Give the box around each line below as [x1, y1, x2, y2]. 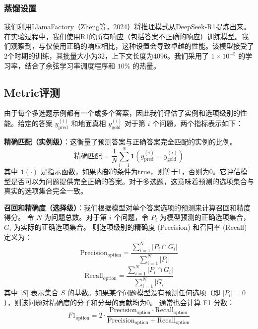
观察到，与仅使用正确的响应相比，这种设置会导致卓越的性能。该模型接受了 [10, 41, 254, 51]
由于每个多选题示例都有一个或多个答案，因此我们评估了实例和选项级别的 [4, 108, 240, 118]
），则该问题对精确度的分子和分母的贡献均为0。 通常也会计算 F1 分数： [4, 297, 235, 307]
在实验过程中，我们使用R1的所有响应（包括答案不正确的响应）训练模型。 [4, 31, 242, 41]
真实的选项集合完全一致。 [4, 186, 87, 196]
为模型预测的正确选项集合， [159, 212, 250, 222]
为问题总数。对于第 [44, 212, 107, 222]
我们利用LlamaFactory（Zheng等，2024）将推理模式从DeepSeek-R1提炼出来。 [4, 21, 251, 32]
